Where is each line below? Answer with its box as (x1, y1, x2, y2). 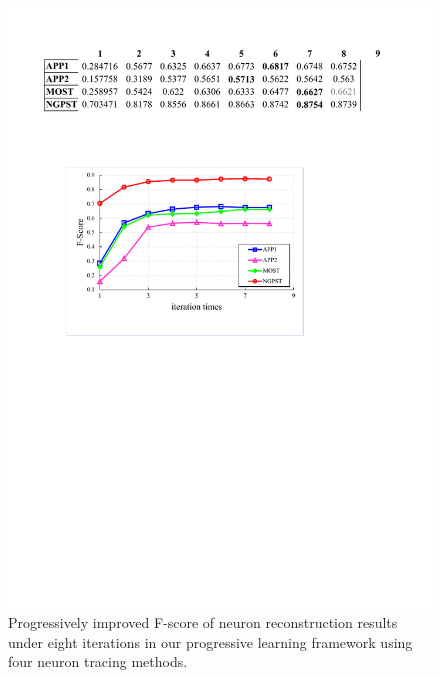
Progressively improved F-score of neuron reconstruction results (8, 612, 398, 633)
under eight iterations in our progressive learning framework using (8, 631, 413, 652)
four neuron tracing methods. (8, 651, 188, 672)
